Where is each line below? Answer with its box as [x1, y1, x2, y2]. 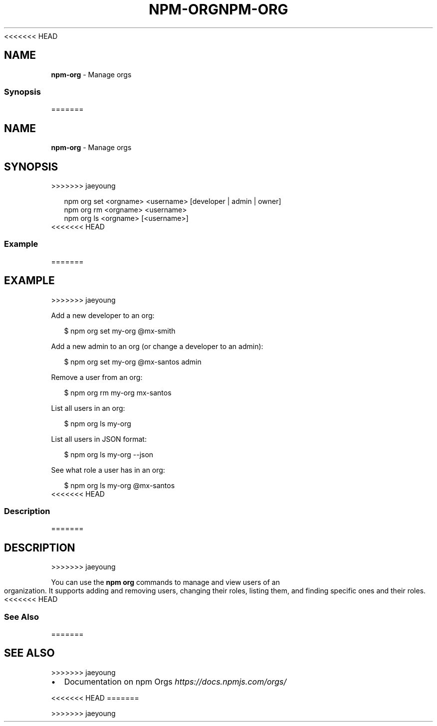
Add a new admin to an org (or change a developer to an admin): [51, 342, 263, 351]
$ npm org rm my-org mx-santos [64, 388, 172, 397]
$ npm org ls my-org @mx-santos [64, 481, 175, 490]
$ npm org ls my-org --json [64, 450, 154, 459]
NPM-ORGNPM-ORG [149, 1, 288, 18]
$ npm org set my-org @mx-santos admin [64, 357, 202, 366]
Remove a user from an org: [51, 372, 143, 381]
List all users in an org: [51, 403, 125, 412]
